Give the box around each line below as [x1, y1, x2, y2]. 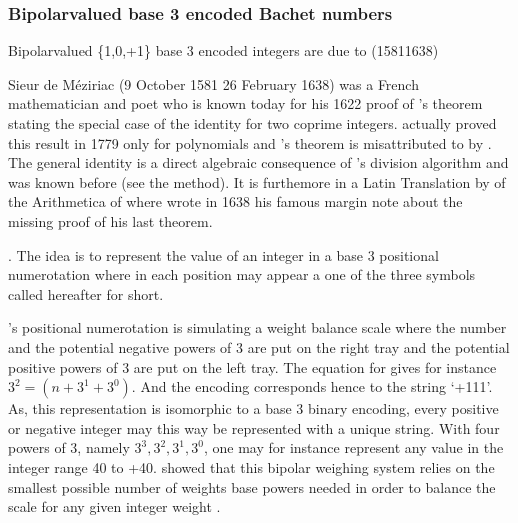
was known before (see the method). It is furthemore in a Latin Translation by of [8, 171, 506, 192]
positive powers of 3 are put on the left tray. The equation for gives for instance [8, 356, 497, 377]
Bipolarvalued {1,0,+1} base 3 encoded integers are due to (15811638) [8, 40, 439, 61]
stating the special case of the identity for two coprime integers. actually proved [8, 113, 497, 133]
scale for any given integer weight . [8, 496, 221, 517]
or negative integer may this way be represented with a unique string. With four [8, 417, 500, 438]
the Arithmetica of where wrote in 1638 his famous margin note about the [8, 191, 463, 212]
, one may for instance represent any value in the [203, 437, 504, 458]
